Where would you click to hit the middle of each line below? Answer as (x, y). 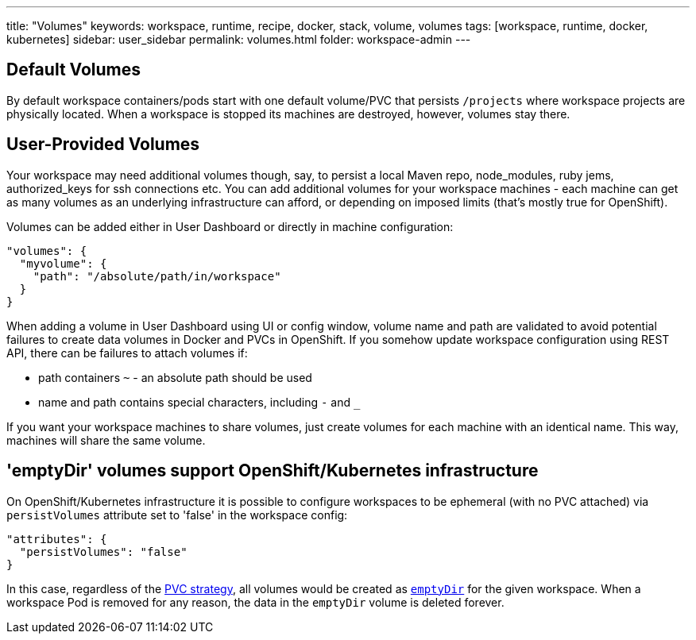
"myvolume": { (63, 263)
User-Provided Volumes (103, 145)
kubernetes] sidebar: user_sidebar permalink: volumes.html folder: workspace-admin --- (239, 39)
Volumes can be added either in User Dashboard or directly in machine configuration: (230, 226)
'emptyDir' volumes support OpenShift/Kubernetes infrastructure (273, 471)
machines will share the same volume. (106, 440)
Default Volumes (74, 70)
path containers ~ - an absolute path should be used (175, 377)
